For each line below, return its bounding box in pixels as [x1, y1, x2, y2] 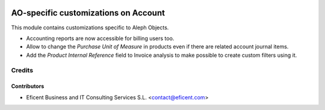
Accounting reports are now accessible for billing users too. [26, 35, 175, 42]
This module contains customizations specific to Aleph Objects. [11, 24, 169, 31]
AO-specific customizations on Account [11, 8, 166, 18]
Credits [11, 66, 33, 75]
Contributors [11, 82, 45, 90]
